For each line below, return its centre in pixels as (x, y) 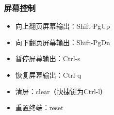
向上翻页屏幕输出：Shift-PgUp (63, 26)
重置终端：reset (39, 107)
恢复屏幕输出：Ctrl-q (48, 75)
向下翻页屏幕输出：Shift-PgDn (63, 42)
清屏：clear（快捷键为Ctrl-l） (61, 91)
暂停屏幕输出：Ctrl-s (48, 58)
